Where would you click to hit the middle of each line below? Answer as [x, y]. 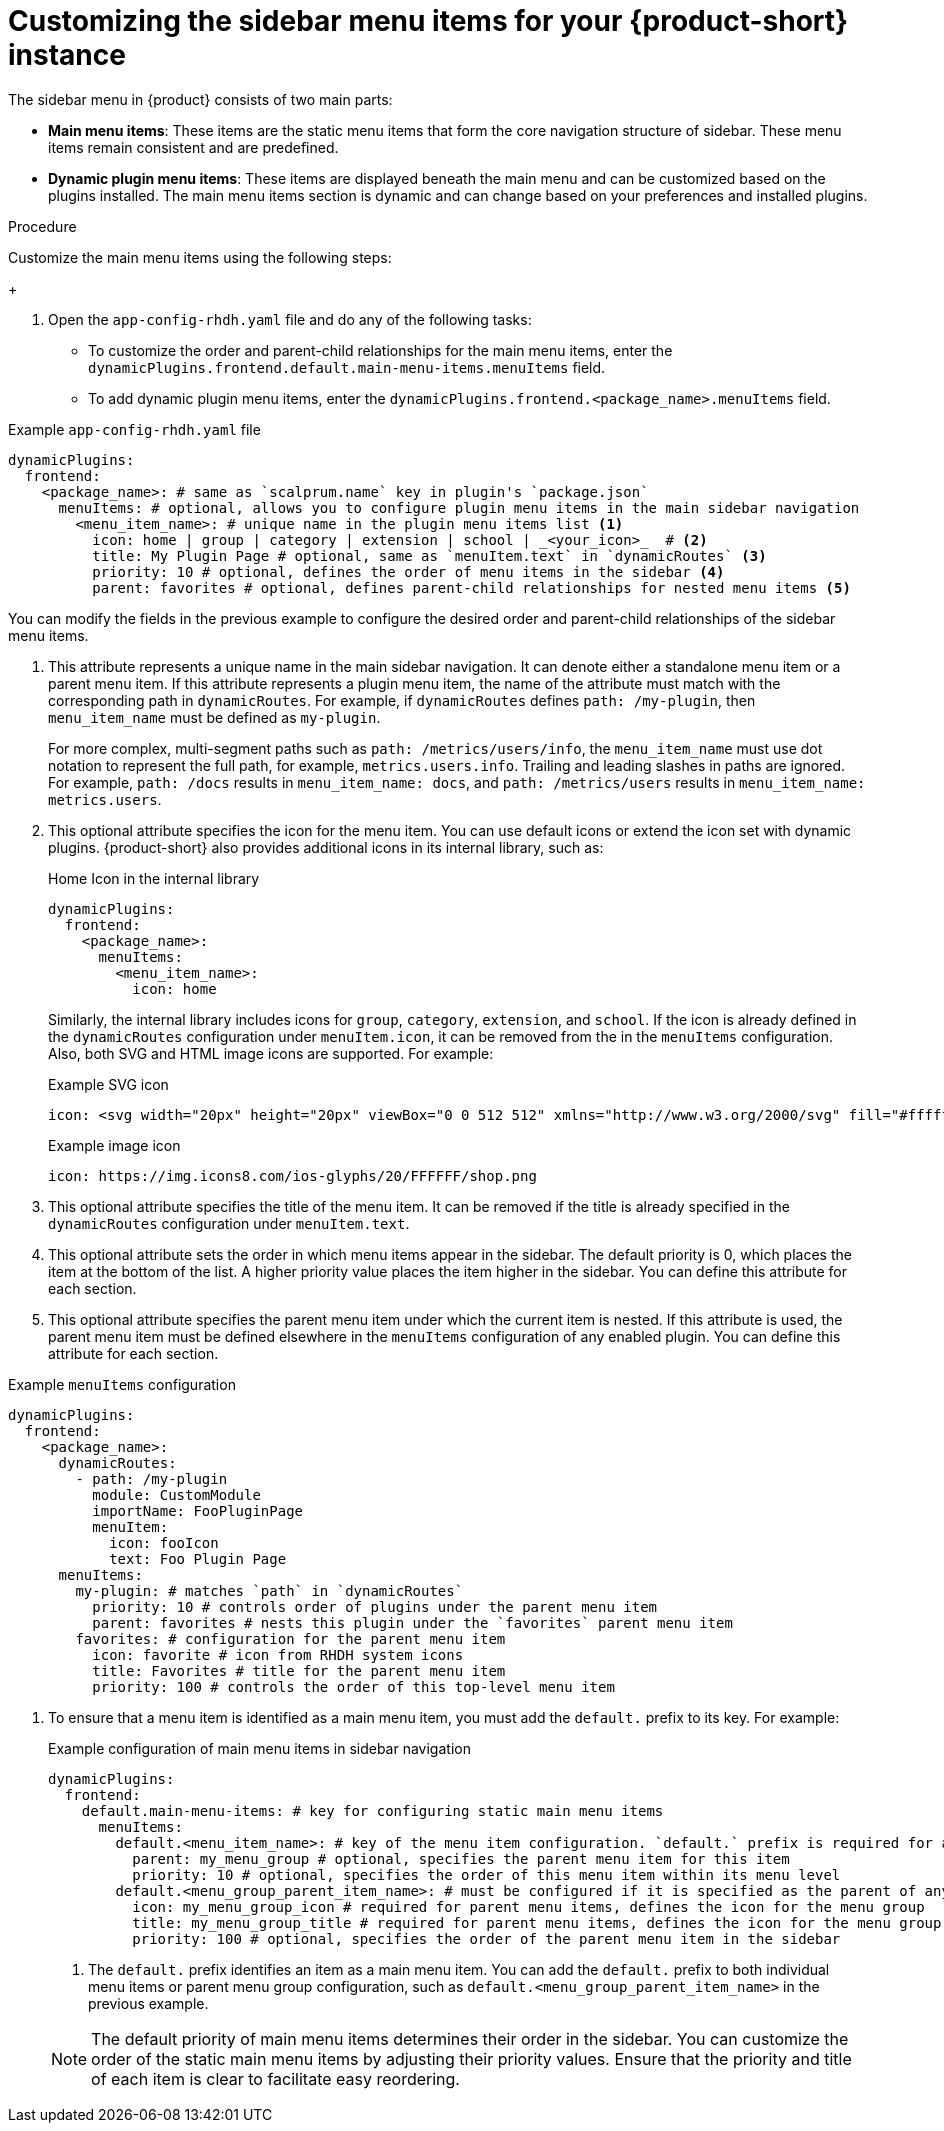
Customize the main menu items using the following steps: [200, 257]
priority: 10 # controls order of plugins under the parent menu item [375, 1606]
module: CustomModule [176, 1494]
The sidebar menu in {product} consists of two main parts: [200, 99]
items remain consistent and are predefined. [193, 147]
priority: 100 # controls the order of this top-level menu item [353, 1686]
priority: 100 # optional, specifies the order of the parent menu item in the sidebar [486, 1938]
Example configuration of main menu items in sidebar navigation [259, 1748]
